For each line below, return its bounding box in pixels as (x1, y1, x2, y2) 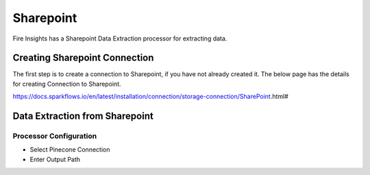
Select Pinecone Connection (29, 145, 110, 154)
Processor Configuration (12, 131, 97, 141)
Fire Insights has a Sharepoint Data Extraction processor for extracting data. (12, 34, 227, 43)
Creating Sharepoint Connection (12, 52, 154, 64)
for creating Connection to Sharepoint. (12, 80, 121, 88)
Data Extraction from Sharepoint (12, 110, 153, 122)
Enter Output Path (29, 155, 81, 163)
